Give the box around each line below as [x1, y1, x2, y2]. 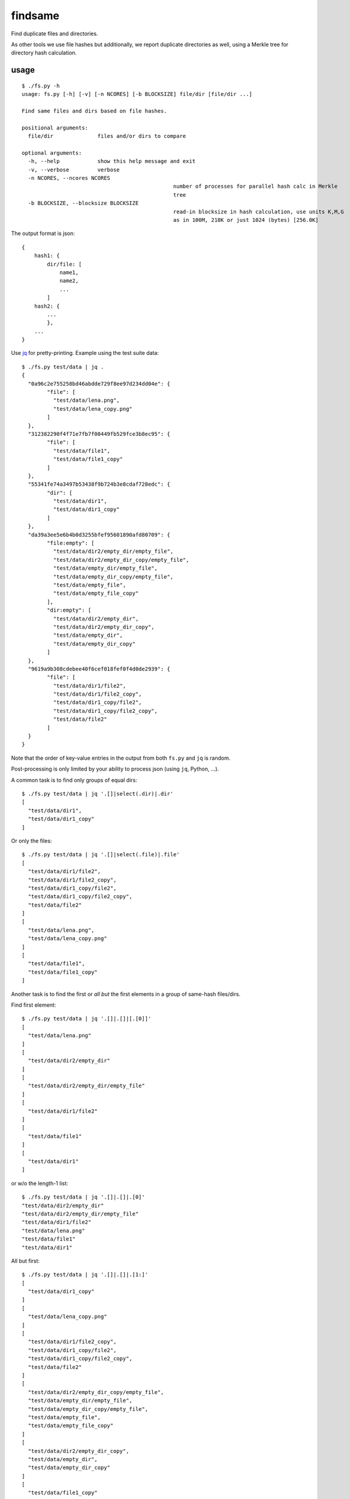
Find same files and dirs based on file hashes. [22, 107, 167, 114]
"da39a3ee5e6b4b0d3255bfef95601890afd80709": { [28, 531, 171, 538]
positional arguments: [22, 124, 89, 131]
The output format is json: [11, 230, 75, 237]
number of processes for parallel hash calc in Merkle [173, 183, 338, 190]
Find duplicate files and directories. [11, 30, 98, 37]
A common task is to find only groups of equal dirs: [11, 776, 137, 784]
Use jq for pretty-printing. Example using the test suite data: [11, 350, 159, 357]
